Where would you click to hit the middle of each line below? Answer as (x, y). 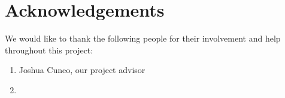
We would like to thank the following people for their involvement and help (143, 38)
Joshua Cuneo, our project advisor (82, 70)
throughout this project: (49, 50)
